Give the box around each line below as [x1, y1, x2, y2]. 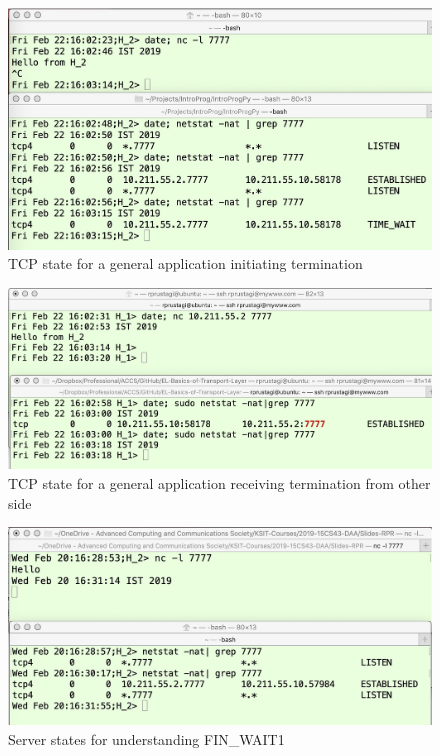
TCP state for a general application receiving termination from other [8, 472, 431, 493]
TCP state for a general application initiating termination [8, 253, 363, 274]
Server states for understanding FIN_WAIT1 [8, 729, 285, 750]
